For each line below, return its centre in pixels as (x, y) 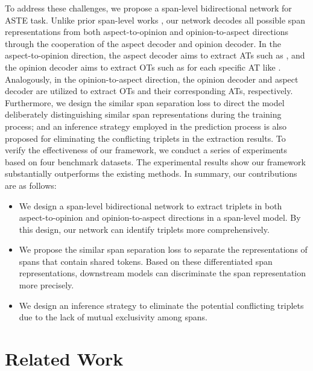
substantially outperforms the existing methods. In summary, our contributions (151, 173)
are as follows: (31, 185)
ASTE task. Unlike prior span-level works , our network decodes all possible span (155, 20)
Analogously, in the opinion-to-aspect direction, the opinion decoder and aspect (152, 79)
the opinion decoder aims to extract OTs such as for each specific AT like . (143, 67)
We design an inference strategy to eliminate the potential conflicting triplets (161, 305)
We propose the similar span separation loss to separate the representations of (163, 249)
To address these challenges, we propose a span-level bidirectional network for (148, 8)
